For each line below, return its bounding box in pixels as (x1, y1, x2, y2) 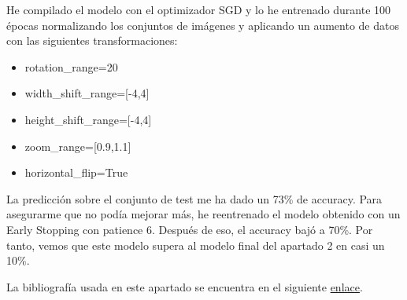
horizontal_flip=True (24, 164, 128, 181)
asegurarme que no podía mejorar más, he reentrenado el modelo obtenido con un (6, 206, 401, 222)
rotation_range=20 (24, 58, 118, 75)
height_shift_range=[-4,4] (24, 111, 152, 127)
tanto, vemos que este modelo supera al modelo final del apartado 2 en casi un (6, 236, 385, 253)
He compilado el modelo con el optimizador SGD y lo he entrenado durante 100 (6, 2, 391, 17)
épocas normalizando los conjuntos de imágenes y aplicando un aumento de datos (6, 16, 399, 33)
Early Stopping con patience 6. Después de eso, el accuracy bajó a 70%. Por (6, 221, 373, 237)
